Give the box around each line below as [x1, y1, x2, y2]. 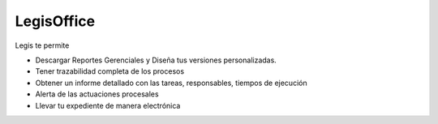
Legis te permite [15, 41, 70, 50]
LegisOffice [15, 12, 96, 30]
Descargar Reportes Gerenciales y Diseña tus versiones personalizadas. [35, 55, 277, 65]
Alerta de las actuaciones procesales [35, 89, 159, 99]
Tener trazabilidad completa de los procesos [35, 66, 185, 76]
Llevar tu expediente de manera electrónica [35, 100, 181, 110]
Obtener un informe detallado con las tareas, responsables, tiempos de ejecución [35, 78, 307, 88]
